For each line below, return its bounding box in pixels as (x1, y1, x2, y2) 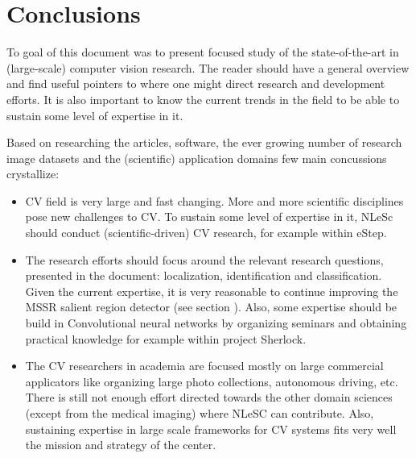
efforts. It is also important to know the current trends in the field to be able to (6, 90, 400, 107)
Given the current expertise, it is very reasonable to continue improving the (25, 282, 398, 299)
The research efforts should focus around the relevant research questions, (25, 251, 384, 268)
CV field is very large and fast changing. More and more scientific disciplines (25, 192, 404, 209)
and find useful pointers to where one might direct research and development (6, 75, 385, 92)
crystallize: (6, 165, 60, 182)
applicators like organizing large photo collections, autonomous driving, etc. (25, 373, 398, 389)
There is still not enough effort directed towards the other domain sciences (25, 389, 393, 406)
